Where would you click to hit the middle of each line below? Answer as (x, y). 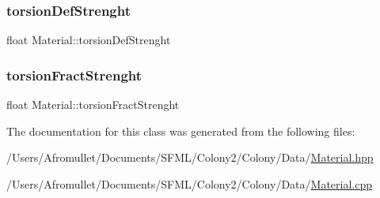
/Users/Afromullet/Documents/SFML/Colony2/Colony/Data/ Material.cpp (190, 183)
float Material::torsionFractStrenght (93, 105)
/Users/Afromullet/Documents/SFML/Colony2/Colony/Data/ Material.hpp (190, 157)
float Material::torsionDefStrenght (89, 40)
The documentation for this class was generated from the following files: (181, 131)
